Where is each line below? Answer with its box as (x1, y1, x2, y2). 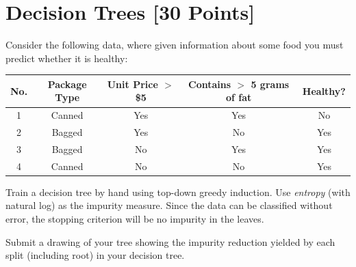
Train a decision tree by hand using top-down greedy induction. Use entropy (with (5, 184, 351, 199)
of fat (225, 90, 252, 104)
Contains (188, 76, 231, 91)
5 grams (251, 76, 290, 91)
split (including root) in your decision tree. (5, 248, 185, 262)
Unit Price (107, 76, 158, 91)
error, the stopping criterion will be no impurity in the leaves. (5, 212, 264, 226)
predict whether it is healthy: (5, 51, 128, 65)
